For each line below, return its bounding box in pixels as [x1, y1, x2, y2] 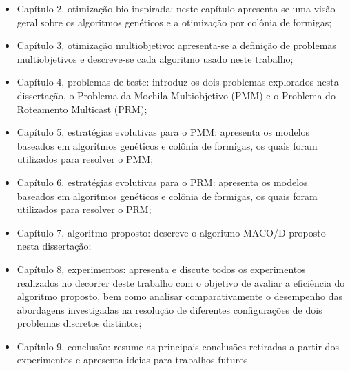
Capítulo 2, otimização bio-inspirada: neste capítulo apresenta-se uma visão [17, 1, 336, 15]
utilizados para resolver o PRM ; [17, 202, 152, 217]
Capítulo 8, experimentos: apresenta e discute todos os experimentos [17, 261, 306, 276]
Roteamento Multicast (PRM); [17, 101, 147, 116]
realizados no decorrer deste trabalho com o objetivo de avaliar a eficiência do [17, 275, 345, 290]
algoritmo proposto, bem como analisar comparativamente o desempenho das [17, 289, 342, 303]
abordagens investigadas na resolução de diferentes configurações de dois [17, 302, 322, 317]
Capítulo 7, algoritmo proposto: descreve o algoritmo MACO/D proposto [17, 225, 326, 239]
